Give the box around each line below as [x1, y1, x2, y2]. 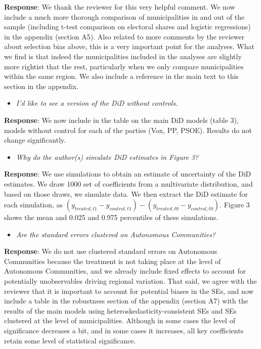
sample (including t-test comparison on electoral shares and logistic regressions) [4, 21, 251, 32]
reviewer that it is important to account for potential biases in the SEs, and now [4, 285, 254, 296]
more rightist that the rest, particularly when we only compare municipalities [4, 61, 244, 71]
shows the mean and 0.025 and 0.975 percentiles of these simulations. [4, 212, 219, 223]
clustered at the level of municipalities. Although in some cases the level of [4, 315, 235, 326]
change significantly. [4, 135, 66, 145]
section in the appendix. [4, 80, 79, 91]
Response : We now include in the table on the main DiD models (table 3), [4, 114, 239, 125]
